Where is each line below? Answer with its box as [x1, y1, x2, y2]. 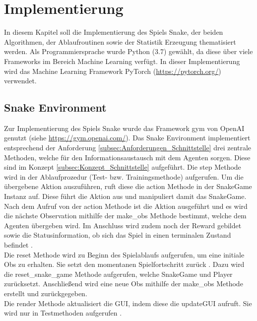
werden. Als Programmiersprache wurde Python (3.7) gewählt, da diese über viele [4, 46, 253, 57]
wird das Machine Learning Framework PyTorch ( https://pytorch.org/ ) [4, 65, 221, 76]
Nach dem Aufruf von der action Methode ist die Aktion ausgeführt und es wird [4, 200, 248, 211]
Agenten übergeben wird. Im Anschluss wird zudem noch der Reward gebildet [4, 220, 242, 230]
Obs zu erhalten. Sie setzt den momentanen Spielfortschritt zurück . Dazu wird [4, 259, 245, 269]
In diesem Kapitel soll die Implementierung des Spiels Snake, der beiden [4, 27, 223, 37]
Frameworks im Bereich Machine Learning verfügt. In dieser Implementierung [4, 56, 240, 66]
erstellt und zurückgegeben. [4, 288, 87, 298]
